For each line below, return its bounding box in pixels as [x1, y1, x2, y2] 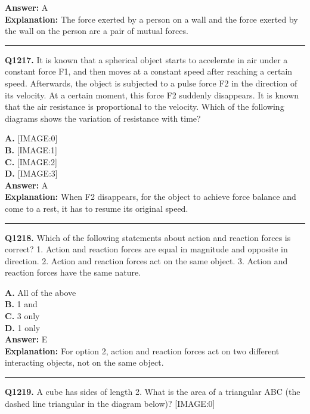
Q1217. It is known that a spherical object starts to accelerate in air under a [5, 53, 288, 66]
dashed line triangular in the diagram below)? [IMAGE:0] [5, 397, 215, 409]
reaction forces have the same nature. [5, 266, 141, 279]
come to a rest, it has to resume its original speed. [5, 202, 188, 214]
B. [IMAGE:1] [5, 143, 57, 156]
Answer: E [5, 333, 48, 345]
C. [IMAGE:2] [5, 155, 57, 168]
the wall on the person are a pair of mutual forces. [5, 24, 188, 37]
